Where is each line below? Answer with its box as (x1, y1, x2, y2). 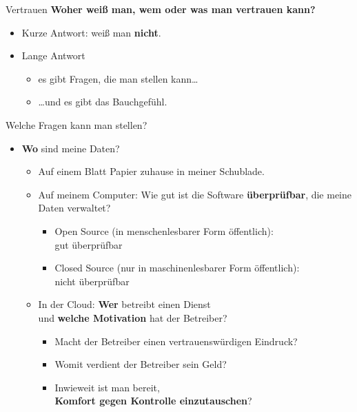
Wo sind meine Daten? (21, 141, 120, 155)
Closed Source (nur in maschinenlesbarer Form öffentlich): (54, 260, 300, 275)
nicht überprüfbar (54, 274, 130, 288)
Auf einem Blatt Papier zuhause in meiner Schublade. (38, 164, 265, 178)
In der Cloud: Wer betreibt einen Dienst (38, 297, 211, 311)
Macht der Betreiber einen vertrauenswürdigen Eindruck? (54, 333, 298, 348)
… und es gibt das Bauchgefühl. (38, 94, 167, 109)
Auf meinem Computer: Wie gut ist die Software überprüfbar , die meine (38, 187, 352, 201)
